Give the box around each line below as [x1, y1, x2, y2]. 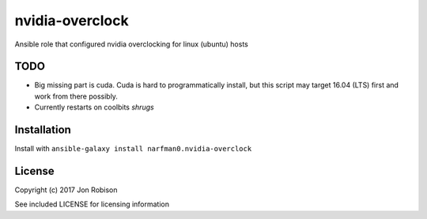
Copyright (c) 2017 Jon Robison [14, 185, 118, 195]
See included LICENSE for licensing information [14, 199, 170, 209]
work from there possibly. [34, 91, 119, 101]
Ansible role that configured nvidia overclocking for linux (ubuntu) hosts [14, 39, 248, 49]
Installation [14, 123, 71, 137]
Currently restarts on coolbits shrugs [34, 102, 154, 112]
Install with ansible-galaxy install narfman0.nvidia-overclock [14, 144, 252, 154]
